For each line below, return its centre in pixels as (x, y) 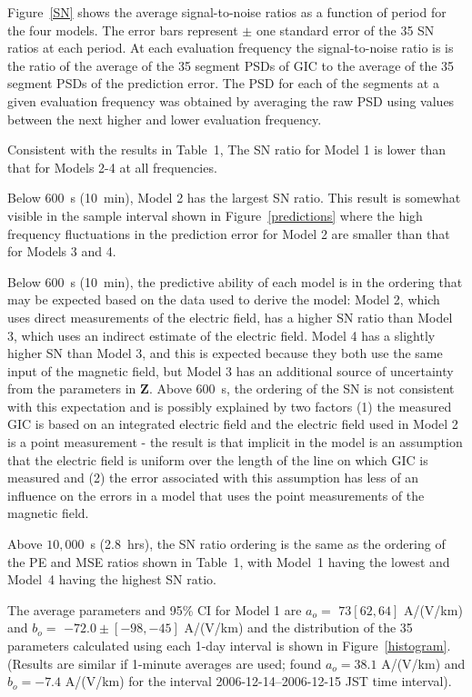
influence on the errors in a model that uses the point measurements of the (216, 495)
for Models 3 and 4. (62, 251)
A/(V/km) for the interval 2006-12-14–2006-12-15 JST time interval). (258, 681)
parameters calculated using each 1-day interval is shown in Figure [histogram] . (229, 645)
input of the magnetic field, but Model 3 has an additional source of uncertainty (231, 370)
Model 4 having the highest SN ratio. (112, 579)
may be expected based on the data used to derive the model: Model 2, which (224, 299)
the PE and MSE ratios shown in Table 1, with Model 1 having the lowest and (229, 561)
